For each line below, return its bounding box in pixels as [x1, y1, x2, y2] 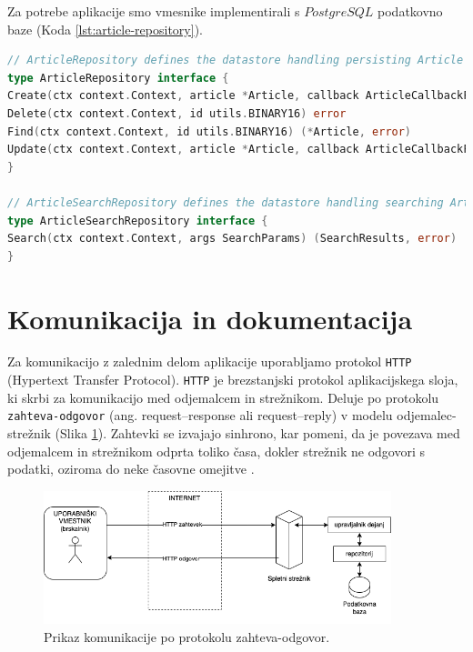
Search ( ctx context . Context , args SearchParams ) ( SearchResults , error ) [7, 232, 458, 246]
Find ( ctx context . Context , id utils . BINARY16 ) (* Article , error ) [7, 125, 412, 138]
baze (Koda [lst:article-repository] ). [7, 19, 203, 38]
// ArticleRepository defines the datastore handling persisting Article [7, 54, 464, 67]
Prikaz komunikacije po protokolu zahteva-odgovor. [44, 627, 330, 647]
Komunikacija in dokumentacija [7, 299, 413, 336]
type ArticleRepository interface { [7, 71, 229, 85]
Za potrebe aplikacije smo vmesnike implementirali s [7, 2, 300, 20]
